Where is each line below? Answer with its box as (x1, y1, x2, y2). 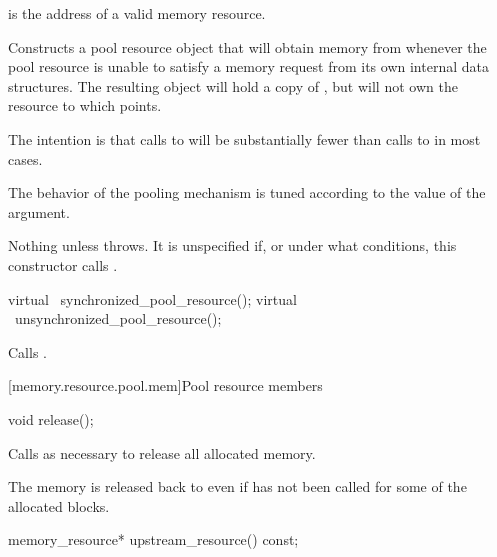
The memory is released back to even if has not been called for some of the (8, 476, 467, 497)
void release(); (8, 408, 94, 429)
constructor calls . (8, 254, 118, 275)
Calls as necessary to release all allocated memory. (8, 442, 316, 463)
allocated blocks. (8, 495, 110, 516)
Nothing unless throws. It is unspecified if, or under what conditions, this (8, 235, 457, 256)
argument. (8, 201, 70, 222)
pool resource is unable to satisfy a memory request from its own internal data (8, 56, 489, 77)
